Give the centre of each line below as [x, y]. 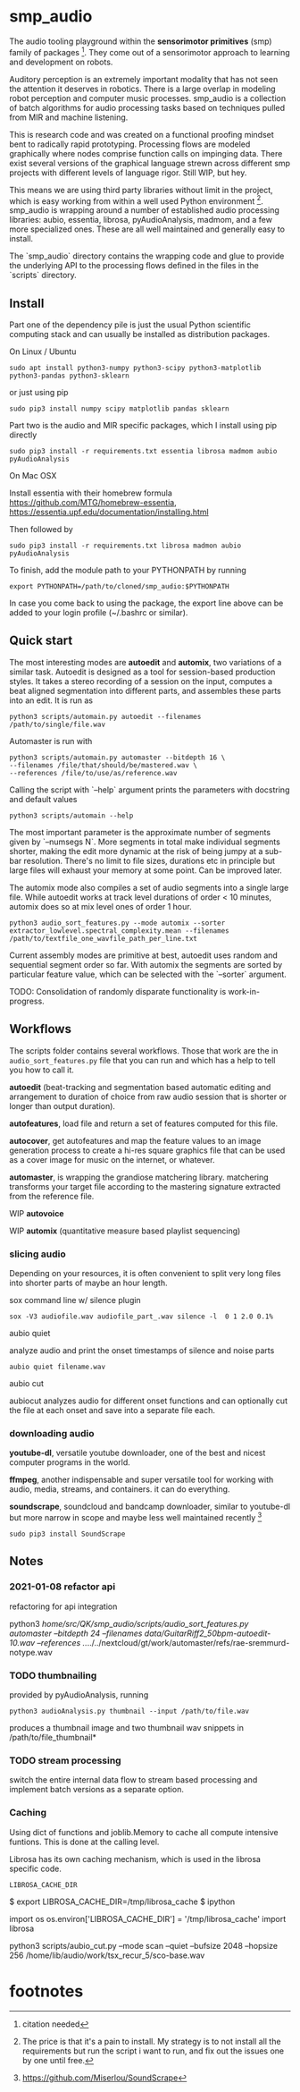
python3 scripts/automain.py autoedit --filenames [105, 716]
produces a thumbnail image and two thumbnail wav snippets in [126, 1727]
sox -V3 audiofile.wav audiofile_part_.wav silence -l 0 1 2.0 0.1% [142, 1317]
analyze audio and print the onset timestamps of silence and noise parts [142, 1350]
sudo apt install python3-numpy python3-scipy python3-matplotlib [135, 368]
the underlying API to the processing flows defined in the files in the [134, 266]
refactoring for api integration [63, 1606]
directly [23, 435]
